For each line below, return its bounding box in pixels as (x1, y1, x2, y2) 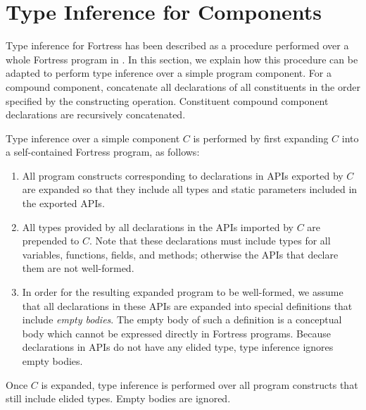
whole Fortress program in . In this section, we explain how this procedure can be (6, 51, 358, 66)
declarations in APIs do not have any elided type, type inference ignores (22, 340, 334, 354)
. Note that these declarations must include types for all (89, 233, 331, 248)
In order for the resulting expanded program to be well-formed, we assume (22, 285, 343, 299)
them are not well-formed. (22, 261, 134, 275)
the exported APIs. (22, 196, 105, 211)
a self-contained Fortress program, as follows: (6, 144, 200, 159)
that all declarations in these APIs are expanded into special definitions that (22, 298, 353, 313)
